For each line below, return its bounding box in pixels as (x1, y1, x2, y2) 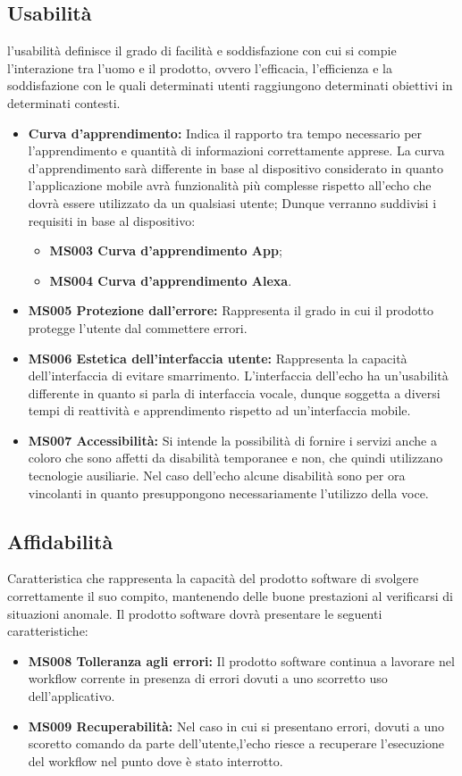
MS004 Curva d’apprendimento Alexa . (49, 271, 292, 289)
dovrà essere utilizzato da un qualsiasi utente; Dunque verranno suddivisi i (28, 193, 437, 212)
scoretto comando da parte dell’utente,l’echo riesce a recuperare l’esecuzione (28, 734, 444, 753)
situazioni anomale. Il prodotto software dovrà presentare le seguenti (7, 604, 382, 622)
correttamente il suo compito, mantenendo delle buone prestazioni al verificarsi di (7, 587, 453, 605)
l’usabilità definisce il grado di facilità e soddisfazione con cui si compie (7, 41, 397, 60)
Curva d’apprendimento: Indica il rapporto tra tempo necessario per (28, 123, 423, 142)
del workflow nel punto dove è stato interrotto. (28, 751, 283, 770)
